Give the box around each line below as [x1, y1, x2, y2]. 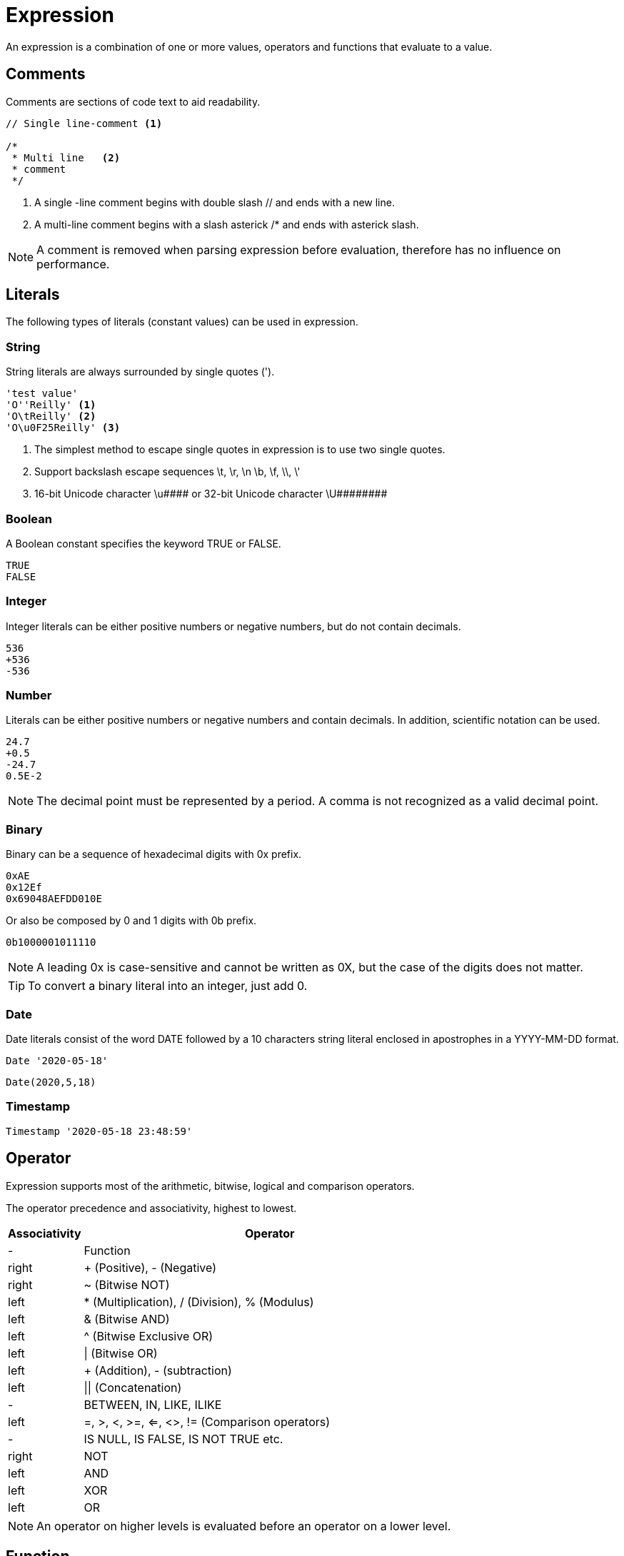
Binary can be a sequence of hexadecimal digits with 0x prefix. [6, 848, 302, 861]
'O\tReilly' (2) [6, 410, 96, 423]
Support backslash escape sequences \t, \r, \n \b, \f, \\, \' [34, 465, 301, 478]
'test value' [6, 388, 79, 400]
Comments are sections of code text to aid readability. [6, 95, 261, 108]
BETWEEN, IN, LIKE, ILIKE [84, 1397, 222, 1412]
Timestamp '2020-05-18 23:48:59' [6, 1125, 193, 1137]
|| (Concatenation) [84, 1380, 182, 1395]
